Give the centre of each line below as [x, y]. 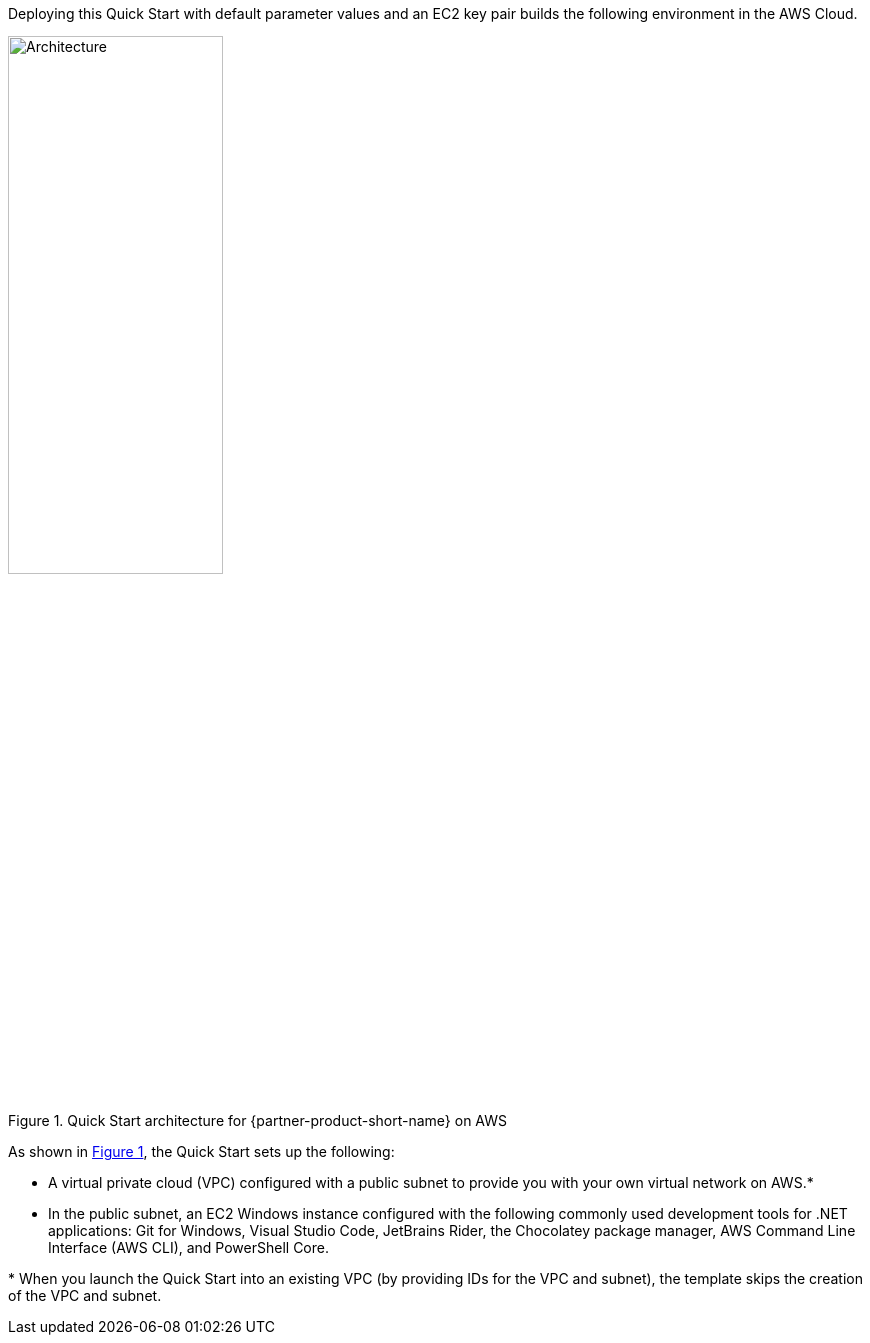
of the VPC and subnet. [85, 1295]
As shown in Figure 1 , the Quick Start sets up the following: [201, 1151]
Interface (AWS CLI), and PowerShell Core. [188, 1247]
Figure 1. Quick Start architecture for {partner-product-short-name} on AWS [258, 1120]
